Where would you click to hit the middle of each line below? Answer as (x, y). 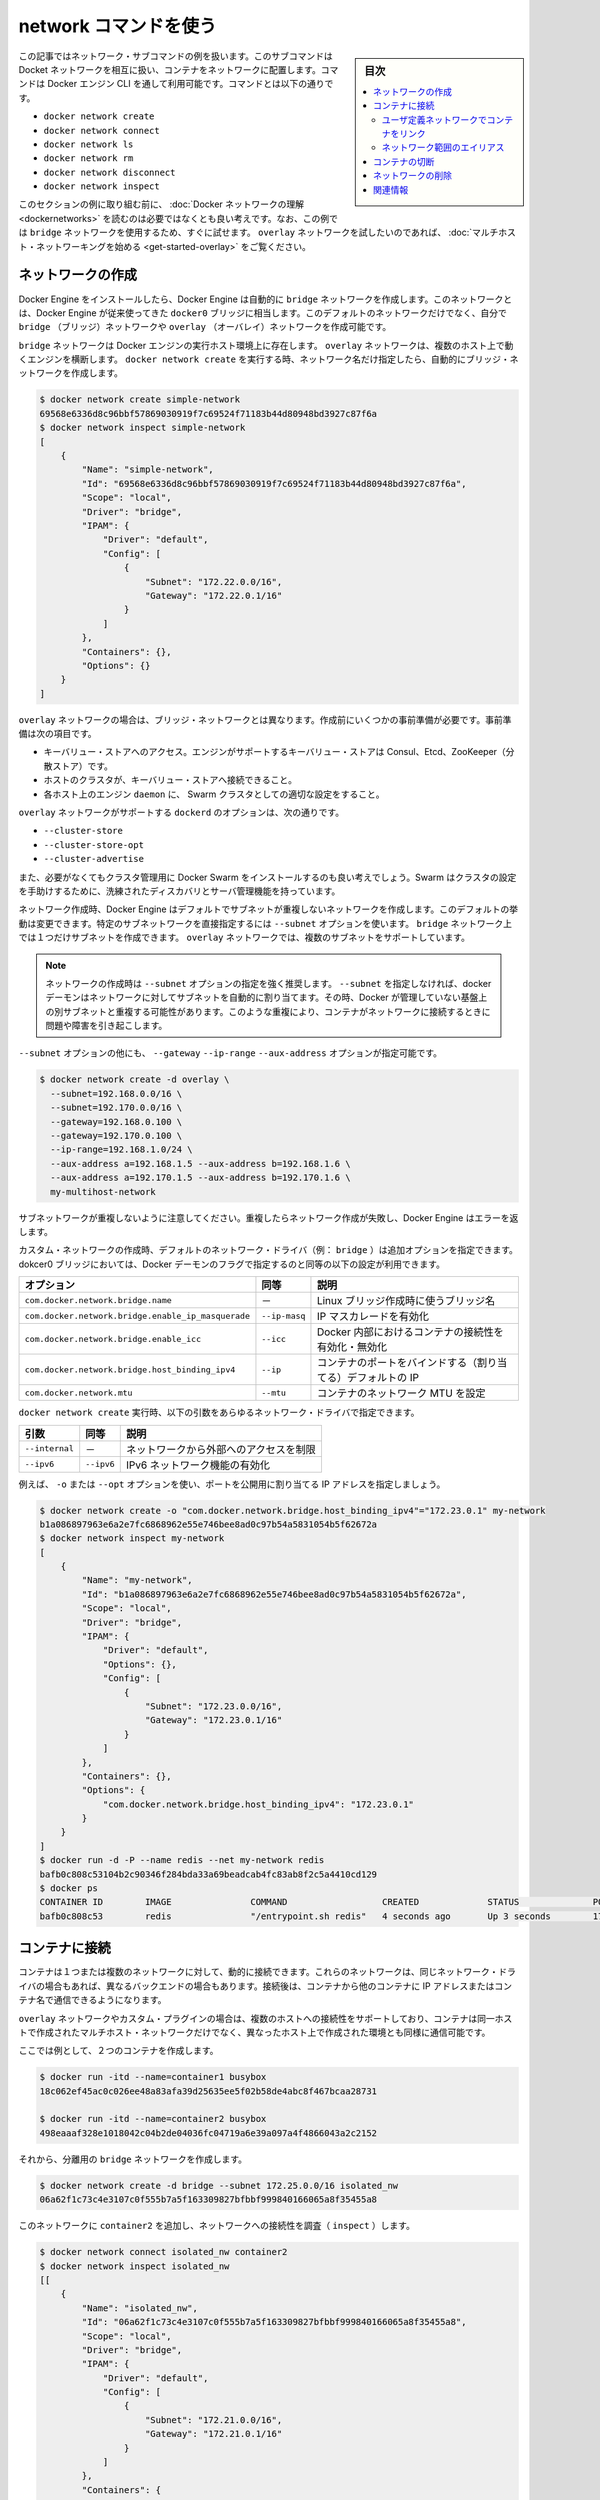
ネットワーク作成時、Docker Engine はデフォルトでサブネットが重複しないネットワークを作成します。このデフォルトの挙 (268, 909)
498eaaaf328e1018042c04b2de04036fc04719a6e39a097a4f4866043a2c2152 (208, 2133)
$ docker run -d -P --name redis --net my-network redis (182, 1860)
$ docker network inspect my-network (132, 1538)
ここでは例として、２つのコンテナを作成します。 (118, 2051)
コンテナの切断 (404, 161)
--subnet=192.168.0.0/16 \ (116, 1093)
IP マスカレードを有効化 (373, 1317)
